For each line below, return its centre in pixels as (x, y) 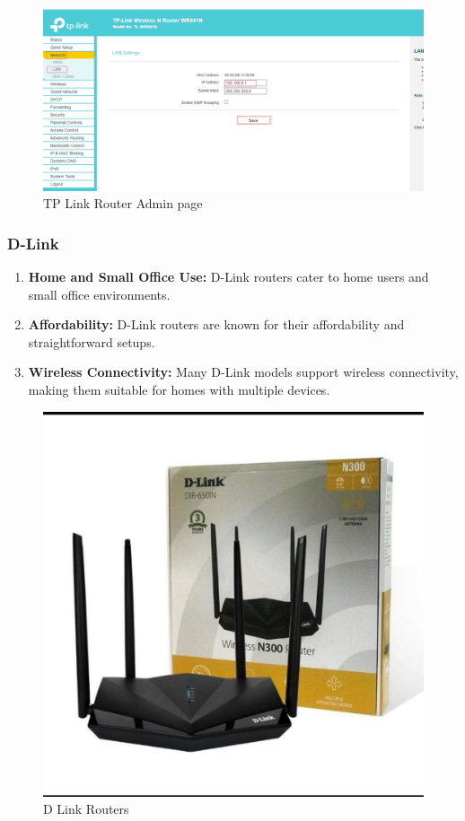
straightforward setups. (92, 341)
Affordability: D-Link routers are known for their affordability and (216, 324)
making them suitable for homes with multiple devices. (179, 389)
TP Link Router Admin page (123, 203)
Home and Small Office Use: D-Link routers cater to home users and (228, 276)
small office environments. (99, 294)
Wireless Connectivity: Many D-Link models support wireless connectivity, (243, 372)
